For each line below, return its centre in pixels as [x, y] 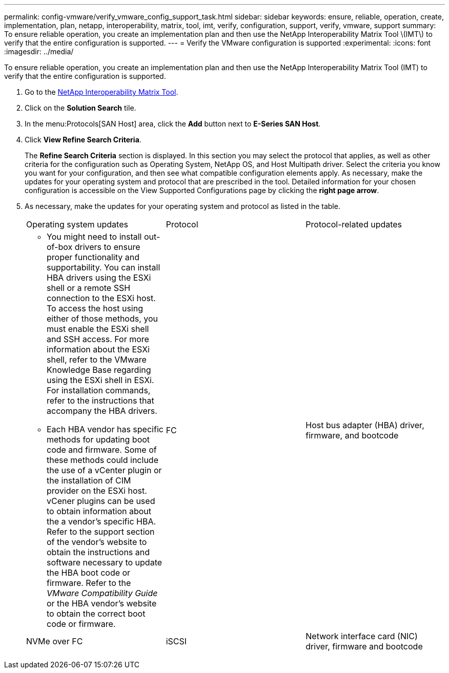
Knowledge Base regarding [99, 370]
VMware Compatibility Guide [102, 593]
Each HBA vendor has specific [105, 429]
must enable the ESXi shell [98, 329]
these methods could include [103, 460]
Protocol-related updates [354, 224]
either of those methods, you [103, 319]
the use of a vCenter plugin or [104, 470]
